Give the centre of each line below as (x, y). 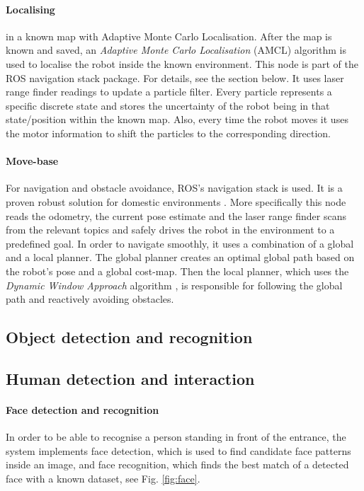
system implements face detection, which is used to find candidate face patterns (178, 450)
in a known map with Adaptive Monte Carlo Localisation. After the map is (169, 36)
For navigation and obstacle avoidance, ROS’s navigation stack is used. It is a (174, 188)
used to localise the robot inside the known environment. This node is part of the (182, 63)
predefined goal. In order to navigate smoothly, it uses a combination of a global (180, 243)
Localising (30, 9)
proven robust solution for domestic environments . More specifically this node (176, 201)
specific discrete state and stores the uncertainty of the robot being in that (168, 105)
